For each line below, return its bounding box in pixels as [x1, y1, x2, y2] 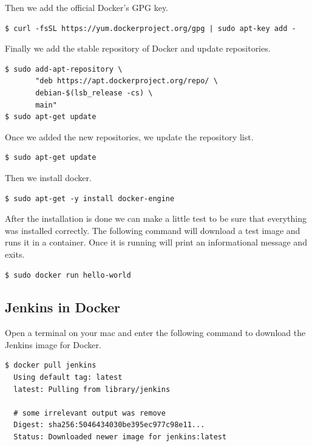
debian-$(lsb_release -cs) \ [35, 88, 153, 97]
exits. [5, 247, 25, 260]
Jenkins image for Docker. [5, 338, 101, 351]
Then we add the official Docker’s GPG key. [5, 1, 169, 13]
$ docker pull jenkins [5, 361, 97, 370]
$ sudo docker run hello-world [5, 270, 131, 280]
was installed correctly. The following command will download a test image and [5, 224, 300, 236]
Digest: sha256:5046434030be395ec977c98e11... [13, 420, 205, 430]
